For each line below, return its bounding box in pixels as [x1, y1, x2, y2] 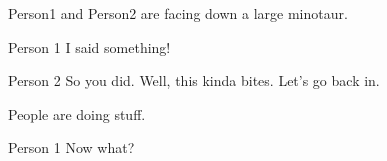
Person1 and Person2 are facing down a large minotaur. [8, 3, 348, 23]
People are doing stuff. [8, 103, 146, 124]
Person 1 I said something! [8, 36, 171, 57]
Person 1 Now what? [8, 137, 135, 158]
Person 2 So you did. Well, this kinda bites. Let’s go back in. [8, 70, 380, 91]
